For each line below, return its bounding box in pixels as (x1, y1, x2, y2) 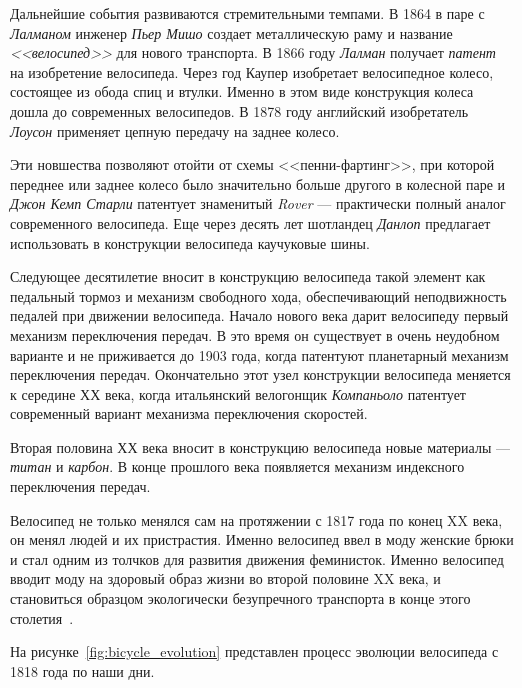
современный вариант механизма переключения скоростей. (10, 403, 368, 424)
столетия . (10, 607, 74, 628)
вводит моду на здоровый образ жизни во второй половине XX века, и (10, 568, 441, 589)
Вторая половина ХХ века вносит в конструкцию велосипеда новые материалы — (10, 436, 510, 457)
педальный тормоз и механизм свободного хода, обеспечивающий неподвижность (10, 285, 507, 306)
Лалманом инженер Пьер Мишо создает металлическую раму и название (10, 22, 453, 43)
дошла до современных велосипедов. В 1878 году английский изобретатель (10, 100, 469, 121)
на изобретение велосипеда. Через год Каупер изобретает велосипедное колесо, (10, 61, 494, 82)
